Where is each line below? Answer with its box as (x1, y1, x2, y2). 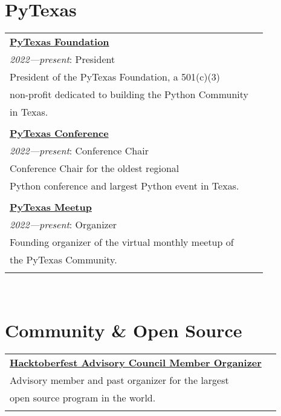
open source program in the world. (10, 390, 156, 404)
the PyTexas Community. (10, 253, 117, 267)
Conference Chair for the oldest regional (10, 161, 179, 176)
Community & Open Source (5, 317, 242, 342)
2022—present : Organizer (10, 217, 117, 232)
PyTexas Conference (10, 126, 109, 140)
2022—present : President (10, 52, 115, 67)
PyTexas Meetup (10, 200, 92, 214)
